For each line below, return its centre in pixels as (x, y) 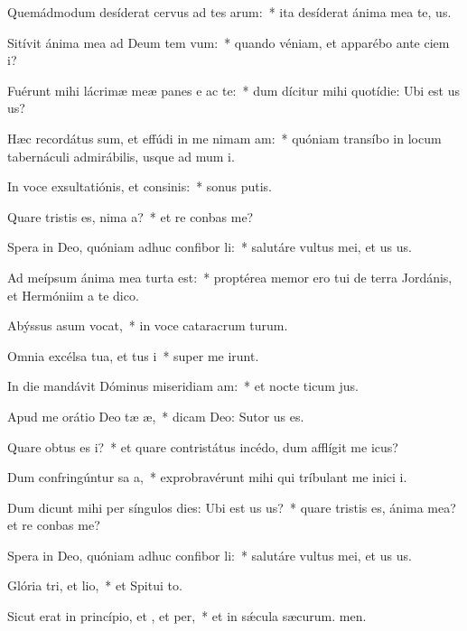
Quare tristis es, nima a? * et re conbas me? (131, 216)
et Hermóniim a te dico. (73, 295)
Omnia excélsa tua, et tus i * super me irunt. (133, 355)
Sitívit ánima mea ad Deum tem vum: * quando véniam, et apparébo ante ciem (229, 42)
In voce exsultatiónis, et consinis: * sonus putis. (140, 186)
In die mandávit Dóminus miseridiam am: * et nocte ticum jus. (183, 386)
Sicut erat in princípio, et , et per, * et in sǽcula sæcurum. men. (187, 616)
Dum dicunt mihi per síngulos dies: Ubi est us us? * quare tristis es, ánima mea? (232, 507)
